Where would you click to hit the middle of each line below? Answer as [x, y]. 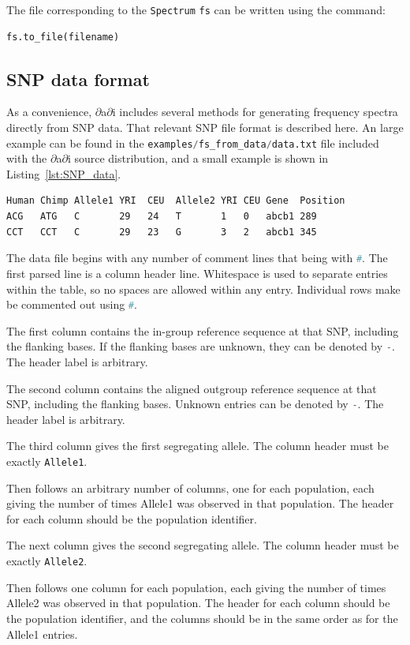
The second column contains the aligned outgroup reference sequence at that [192, 388]
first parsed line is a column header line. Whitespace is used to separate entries [197, 273]
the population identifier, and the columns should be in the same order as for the [202, 618]
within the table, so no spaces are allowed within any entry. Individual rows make [203, 289]
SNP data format [78, 79]
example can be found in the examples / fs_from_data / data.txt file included [193, 142]
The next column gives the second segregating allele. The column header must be [203, 545]
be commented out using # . [72, 304]
